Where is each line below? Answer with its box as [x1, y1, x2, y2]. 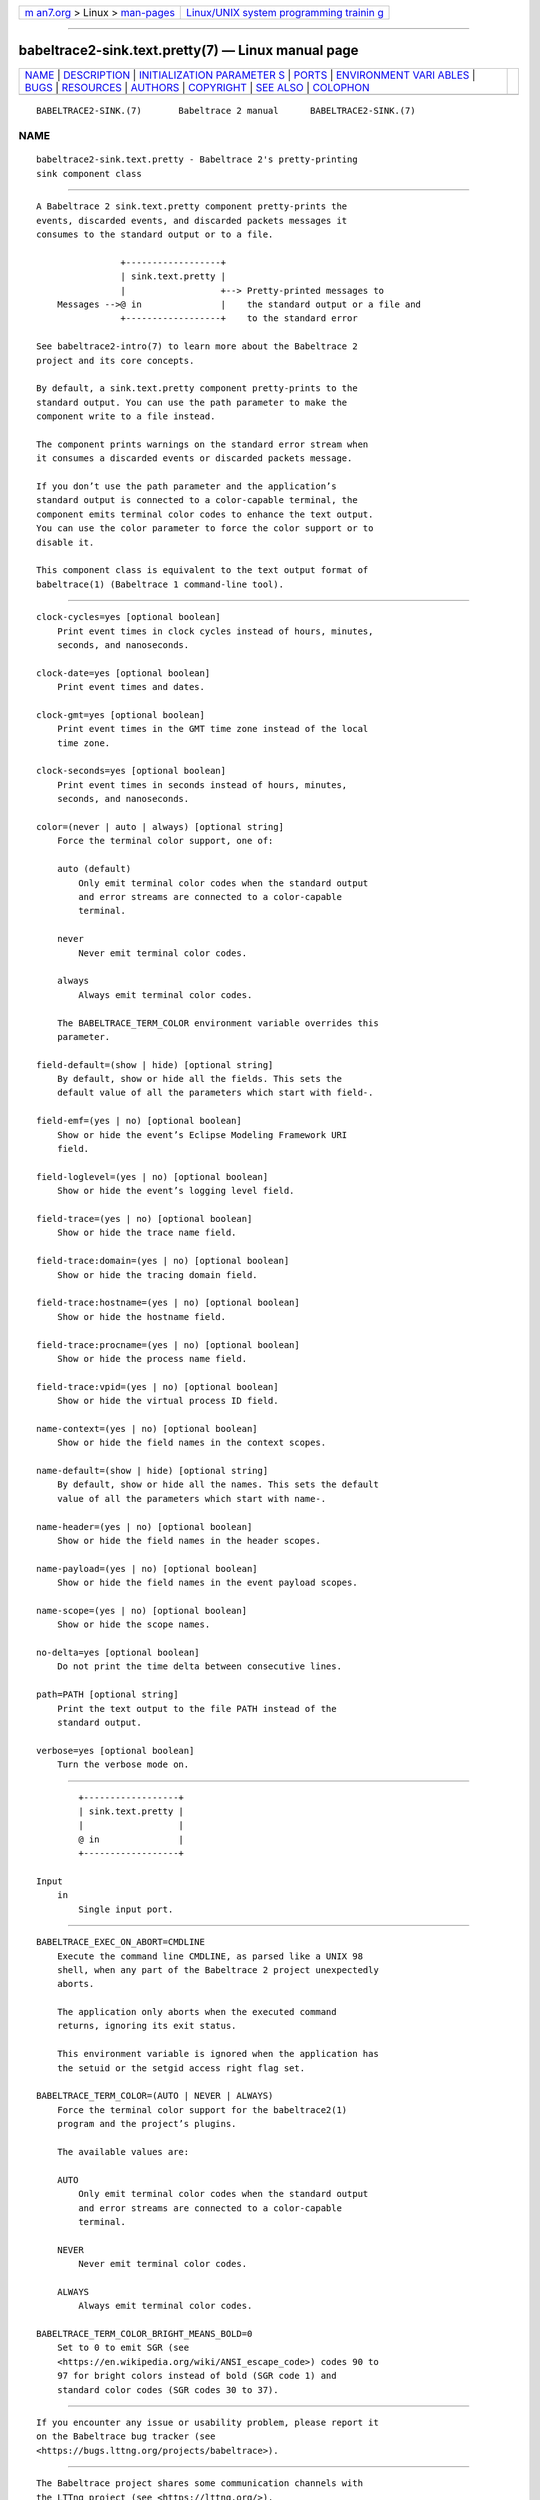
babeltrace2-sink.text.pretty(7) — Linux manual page [18, 42, 359, 59]
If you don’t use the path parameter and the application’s [36, 481, 337, 492]
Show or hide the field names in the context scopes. [56, 1437, 327, 1449]
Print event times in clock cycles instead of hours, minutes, [56, 625, 374, 637]
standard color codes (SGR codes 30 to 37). [56, 2384, 279, 2395]
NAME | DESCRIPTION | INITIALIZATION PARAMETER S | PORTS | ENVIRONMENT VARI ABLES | [24, 68, 476, 82]
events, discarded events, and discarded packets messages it [36, 215, 348, 226]
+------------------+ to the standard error [120, 313, 359, 324]
